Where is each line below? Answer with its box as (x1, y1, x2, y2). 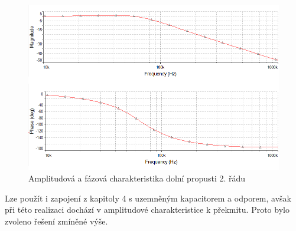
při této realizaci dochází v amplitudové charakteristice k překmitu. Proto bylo (5, 203, 290, 216)
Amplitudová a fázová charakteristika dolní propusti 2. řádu (28, 171, 246, 184)
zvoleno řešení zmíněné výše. (5, 214, 108, 227)
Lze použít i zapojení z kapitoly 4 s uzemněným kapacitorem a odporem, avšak (5, 192, 291, 204)
